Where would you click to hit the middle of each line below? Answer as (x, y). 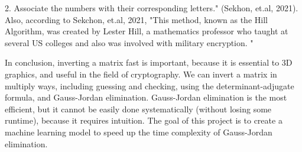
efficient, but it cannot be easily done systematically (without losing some (138, 109)
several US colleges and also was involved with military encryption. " (129, 42)
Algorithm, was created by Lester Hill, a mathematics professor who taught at (147, 31)
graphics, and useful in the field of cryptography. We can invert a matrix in (141, 74)
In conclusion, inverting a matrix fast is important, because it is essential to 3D (149, 62)
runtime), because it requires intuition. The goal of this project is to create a (144, 120)
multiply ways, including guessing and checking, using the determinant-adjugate (150, 85)
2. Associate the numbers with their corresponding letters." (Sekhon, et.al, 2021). (152, 8)
